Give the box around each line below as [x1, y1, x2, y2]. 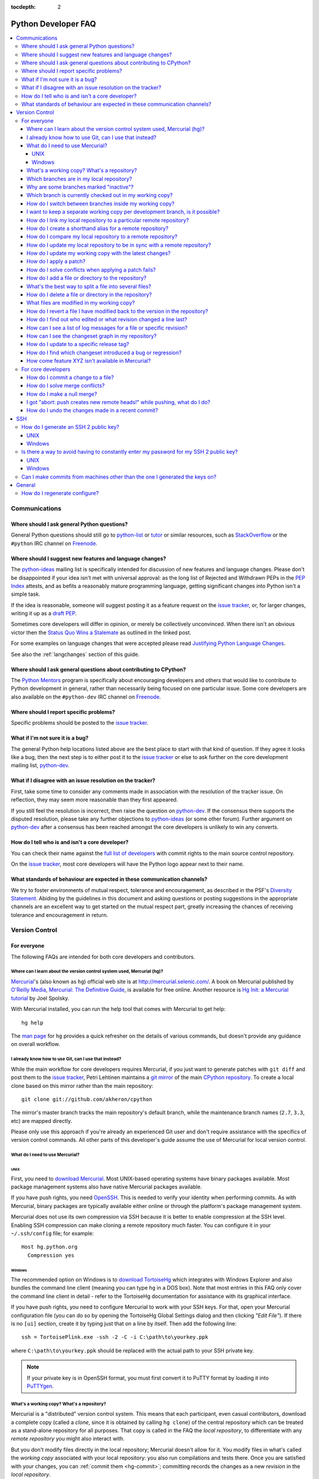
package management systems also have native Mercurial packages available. [11, 1183, 202, 1190]
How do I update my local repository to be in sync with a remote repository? [27, 241, 211, 248]
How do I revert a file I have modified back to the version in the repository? [27, 308, 209, 315]
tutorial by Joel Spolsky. [11, 994, 70, 1002]
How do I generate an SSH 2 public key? [21, 424, 119, 431]
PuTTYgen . [27, 1382, 54, 1390]
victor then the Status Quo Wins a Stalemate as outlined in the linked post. [11, 629, 191, 636]
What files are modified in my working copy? [27, 299, 135, 306]
